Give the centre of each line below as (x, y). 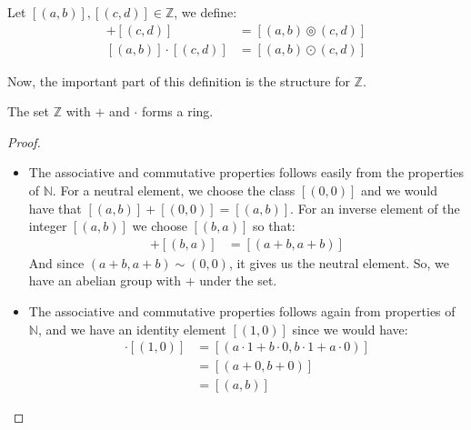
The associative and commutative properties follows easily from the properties (246, 172)
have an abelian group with (105, 280)
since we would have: (350, 329)
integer (48, 226)
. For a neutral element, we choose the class (174, 190)
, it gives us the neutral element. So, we (339, 262)
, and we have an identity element (132, 329)
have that (55, 208)
